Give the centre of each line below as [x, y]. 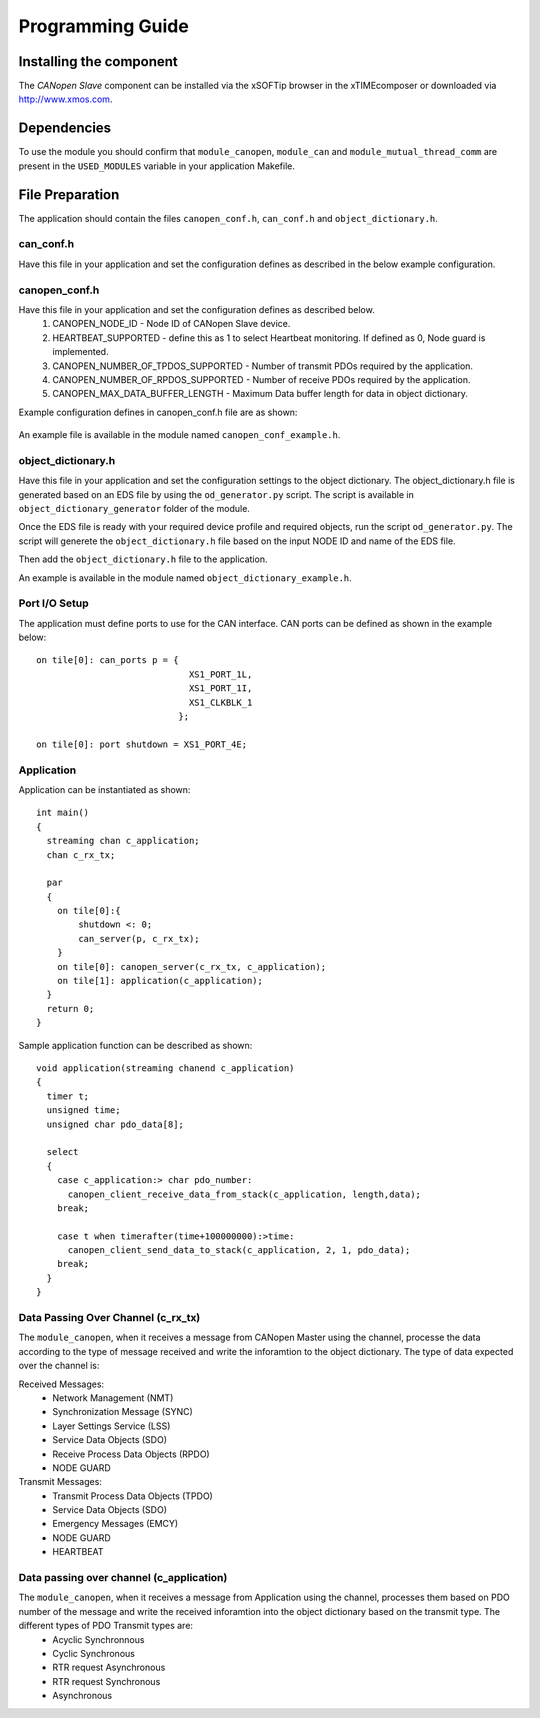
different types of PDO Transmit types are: [106, 1626]
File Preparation [69, 194]
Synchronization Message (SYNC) [123, 1412]
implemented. [80, 352]
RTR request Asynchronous [109, 1667]
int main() [63, 813]
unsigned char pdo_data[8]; [115, 1124]
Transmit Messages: [60, 1482]
